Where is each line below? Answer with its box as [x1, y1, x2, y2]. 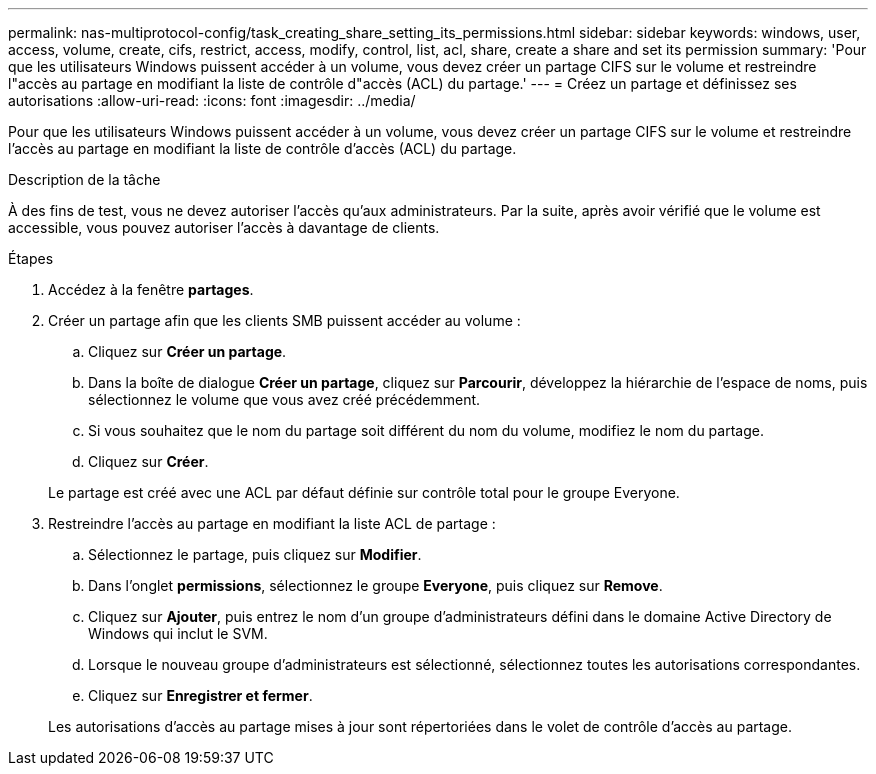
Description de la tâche [8, 171, 161, 188]
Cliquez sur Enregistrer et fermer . [88, 687, 313, 704]
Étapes [8, 250, 54, 267]
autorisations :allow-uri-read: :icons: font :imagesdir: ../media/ [8, 92, 416, 109]
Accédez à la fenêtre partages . [48, 281, 254, 298]
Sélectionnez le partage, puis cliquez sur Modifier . [88, 546, 422, 563]
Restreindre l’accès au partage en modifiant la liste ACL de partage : [48, 515, 496, 532]
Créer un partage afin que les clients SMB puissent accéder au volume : [48, 312, 521, 329]
